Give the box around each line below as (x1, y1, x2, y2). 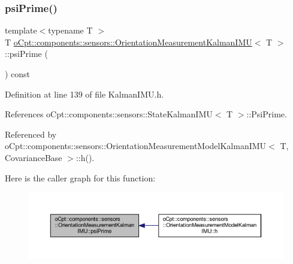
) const (5, 68, 31, 80)
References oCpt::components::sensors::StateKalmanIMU (5, 108, 213, 120)
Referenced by (5, 128, 57, 140)
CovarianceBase (5, 151, 62, 163)
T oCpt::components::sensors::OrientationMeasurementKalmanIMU (5, 35, 252, 48)
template (5, 24, 37, 37)
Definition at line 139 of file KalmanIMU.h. (5, 87, 164, 100)
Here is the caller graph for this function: (5, 171, 156, 184)
